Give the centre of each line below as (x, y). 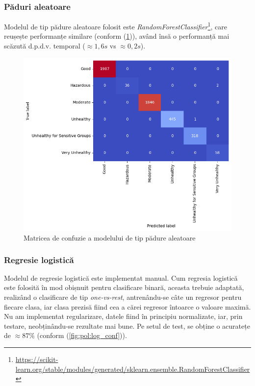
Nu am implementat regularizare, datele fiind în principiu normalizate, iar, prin (123, 316)
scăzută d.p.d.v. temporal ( (45, 46)
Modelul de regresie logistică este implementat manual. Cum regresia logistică (121, 277)
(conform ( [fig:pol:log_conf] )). (82, 335)
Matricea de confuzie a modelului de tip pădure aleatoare (110, 238)
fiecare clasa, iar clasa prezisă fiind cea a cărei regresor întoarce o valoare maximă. (127, 306)
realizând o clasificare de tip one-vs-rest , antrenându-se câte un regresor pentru (123, 297)
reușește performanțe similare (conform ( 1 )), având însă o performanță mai (117, 36)
